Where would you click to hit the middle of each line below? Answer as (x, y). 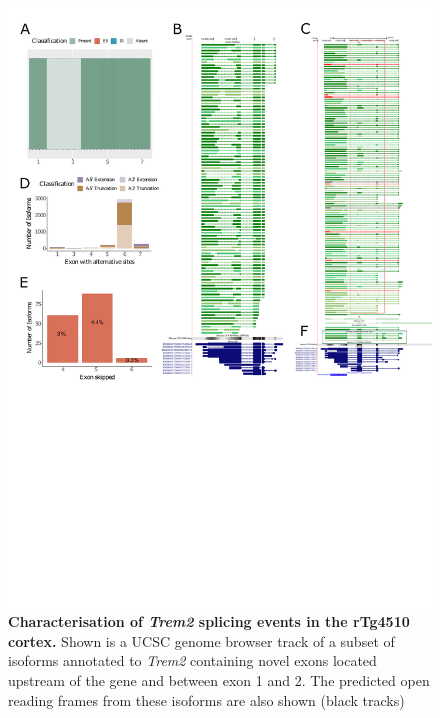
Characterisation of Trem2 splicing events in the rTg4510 (209, 621)
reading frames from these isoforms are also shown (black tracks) (206, 699)
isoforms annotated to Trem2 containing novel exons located (192, 660)
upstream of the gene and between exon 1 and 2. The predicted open (219, 680)
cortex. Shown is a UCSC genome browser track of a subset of (201, 640)
